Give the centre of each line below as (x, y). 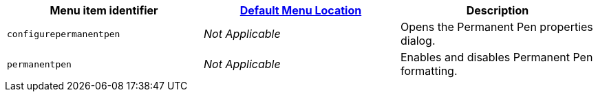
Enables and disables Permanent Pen (496, 57)
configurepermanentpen (64, 34)
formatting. (429, 71)
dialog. (418, 41)
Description (498, 10)
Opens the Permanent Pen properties (496, 27)
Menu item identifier (104, 10)
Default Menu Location (301, 10)
